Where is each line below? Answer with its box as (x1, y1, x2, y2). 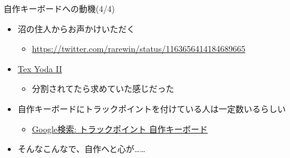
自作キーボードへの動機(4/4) (4, 2, 115, 14)
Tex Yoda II (17, 62, 62, 75)
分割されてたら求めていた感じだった (32, 82, 175, 95)
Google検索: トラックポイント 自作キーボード (32, 122, 208, 135)
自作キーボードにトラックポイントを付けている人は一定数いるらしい (17, 102, 286, 114)
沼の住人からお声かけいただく (17, 22, 135, 35)
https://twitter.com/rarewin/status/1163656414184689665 (32, 42, 246, 55)
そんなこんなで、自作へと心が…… (17, 142, 146, 155)
